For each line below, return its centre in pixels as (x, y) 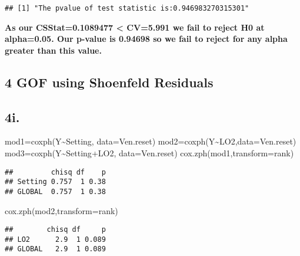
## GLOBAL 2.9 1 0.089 (55, 249)
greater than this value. (53, 50)
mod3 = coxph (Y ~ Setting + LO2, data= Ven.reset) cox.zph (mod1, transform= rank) (149, 153)
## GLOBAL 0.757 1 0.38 (55, 191)
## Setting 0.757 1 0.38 (55, 182)
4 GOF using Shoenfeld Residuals (109, 82)
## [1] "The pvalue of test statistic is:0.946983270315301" (127, 8)
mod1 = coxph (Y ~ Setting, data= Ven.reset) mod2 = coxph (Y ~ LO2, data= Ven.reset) (151, 141)
